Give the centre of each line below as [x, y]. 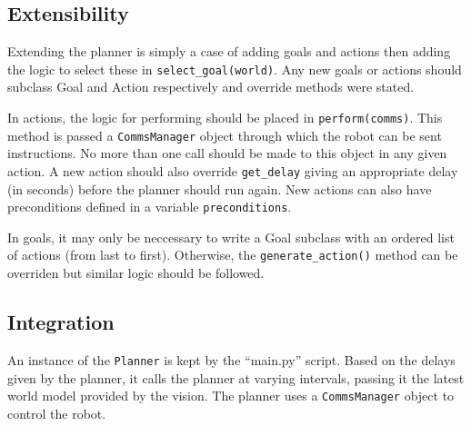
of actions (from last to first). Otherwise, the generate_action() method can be [233, 255]
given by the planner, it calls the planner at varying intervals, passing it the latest [236, 377]
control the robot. [57, 413]
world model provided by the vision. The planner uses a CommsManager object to [231, 396]
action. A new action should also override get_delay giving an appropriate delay [233, 170]
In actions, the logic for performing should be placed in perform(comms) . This [225, 118]
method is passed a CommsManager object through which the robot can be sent [225, 135]
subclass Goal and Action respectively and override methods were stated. [211, 87]
